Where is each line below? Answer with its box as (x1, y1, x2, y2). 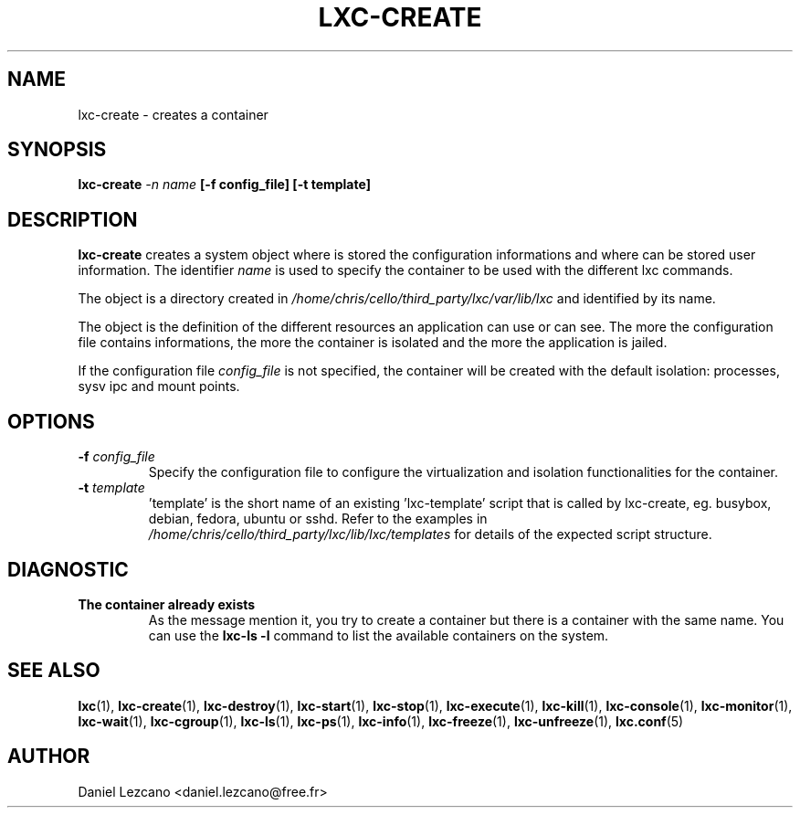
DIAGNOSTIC (7, 557, 129, 581)
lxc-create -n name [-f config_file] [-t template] (78, 176, 371, 193)
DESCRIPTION (7, 207, 138, 231)
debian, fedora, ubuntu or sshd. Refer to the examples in (148, 511, 488, 527)
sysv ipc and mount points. (78, 378, 240, 395)
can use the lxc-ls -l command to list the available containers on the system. (148, 627, 609, 643)
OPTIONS (7, 409, 95, 433)
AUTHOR (7, 745, 90, 768)
